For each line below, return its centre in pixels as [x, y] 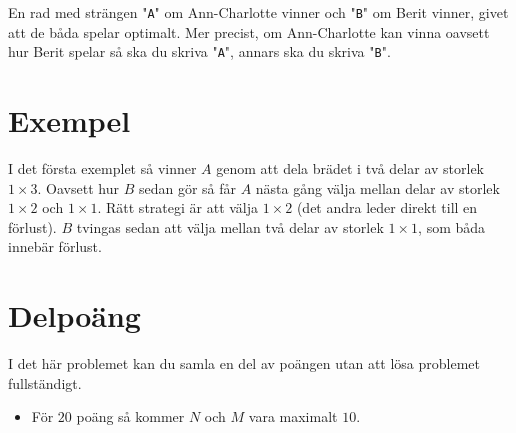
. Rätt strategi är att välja [178, 207]
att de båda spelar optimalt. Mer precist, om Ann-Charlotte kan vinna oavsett [249, 31]
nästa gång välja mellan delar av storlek [377, 187]
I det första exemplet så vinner [102, 168]
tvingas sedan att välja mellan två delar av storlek [230, 226]
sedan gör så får [187, 187]
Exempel [69, 120]
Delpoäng [74, 315]
